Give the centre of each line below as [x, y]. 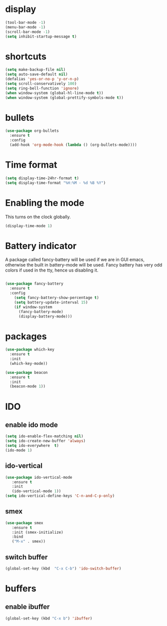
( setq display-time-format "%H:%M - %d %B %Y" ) [56, 183]
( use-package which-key [30, 350]
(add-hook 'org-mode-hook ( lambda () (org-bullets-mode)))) [73, 145]
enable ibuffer [27, 607]
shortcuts [26, 56]
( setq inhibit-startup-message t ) [41, 36]
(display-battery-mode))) [45, 316]
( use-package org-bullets [32, 131]
